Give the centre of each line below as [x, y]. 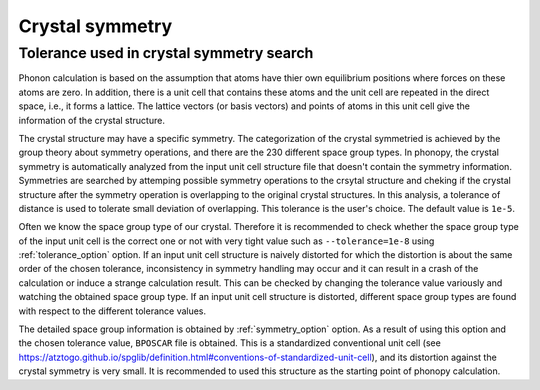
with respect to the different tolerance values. [112, 311]
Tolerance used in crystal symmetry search [166, 53]
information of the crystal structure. [91, 120]
